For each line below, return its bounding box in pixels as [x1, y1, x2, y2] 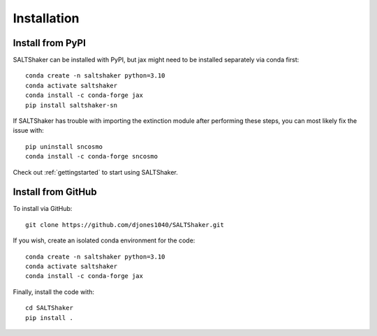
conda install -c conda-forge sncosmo [25, 152, 158, 161]
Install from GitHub [13, 186, 97, 198]
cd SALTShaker [25, 304, 73, 312]
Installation [13, 10, 80, 26]
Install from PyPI [13, 37, 87, 49]
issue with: [13, 126, 45, 135]
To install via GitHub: [13, 205, 73, 213]
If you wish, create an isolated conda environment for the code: [13, 236, 195, 244]
